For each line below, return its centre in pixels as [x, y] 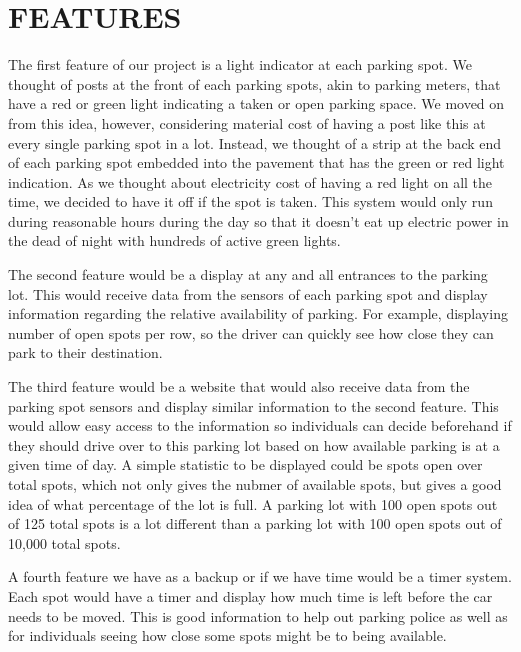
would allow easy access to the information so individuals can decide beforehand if [260, 425]
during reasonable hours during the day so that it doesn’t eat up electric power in [258, 220]
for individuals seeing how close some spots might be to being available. [227, 635]
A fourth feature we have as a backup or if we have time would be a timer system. [260, 576]
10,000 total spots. [64, 542]
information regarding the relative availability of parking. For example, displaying [258, 313]
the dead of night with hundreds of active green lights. [174, 240]
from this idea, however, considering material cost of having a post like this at [247, 122]
